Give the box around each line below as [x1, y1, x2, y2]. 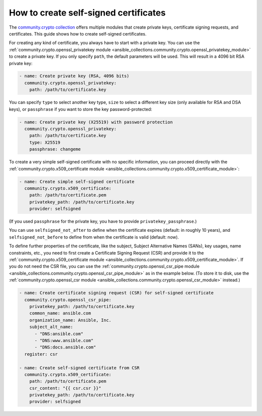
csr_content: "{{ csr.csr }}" [29, 385, 101, 391]
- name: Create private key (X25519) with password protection [19, 119, 173, 125]
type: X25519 [29, 139, 61, 145]
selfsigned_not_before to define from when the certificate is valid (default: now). [9, 234, 179, 240]
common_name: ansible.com [29, 311, 91, 316]
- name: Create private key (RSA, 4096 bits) [19, 73, 130, 79]
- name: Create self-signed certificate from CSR [19, 365, 140, 370]
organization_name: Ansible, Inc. [29, 317, 112, 323]
